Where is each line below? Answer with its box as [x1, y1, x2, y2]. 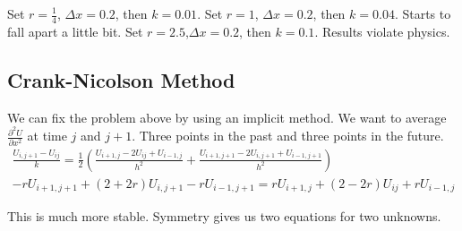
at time [27, 126, 67, 145]
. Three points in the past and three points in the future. [132, 126, 444, 145]
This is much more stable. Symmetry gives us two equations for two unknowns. [7, 207, 441, 226]
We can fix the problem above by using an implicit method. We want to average [7, 107, 447, 126]
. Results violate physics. [314, 21, 450, 40]
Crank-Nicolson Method [7, 65, 235, 93]
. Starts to [394, 4, 451, 22]
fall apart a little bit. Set [7, 21, 143, 40]
